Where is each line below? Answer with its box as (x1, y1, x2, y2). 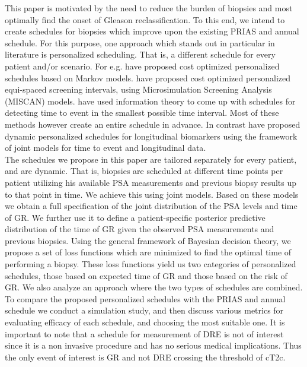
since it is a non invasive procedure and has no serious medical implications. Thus (5, 339, 302, 352)
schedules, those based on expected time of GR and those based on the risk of (5, 269, 287, 281)
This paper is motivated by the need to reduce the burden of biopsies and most (5, 2, 293, 14)
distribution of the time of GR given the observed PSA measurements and (5, 223, 274, 235)
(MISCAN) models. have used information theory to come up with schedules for (5, 94, 296, 107)
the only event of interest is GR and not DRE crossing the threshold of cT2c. (5, 350, 286, 363)
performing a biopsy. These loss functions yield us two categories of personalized (5, 258, 296, 270)
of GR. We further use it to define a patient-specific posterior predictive (5, 211, 266, 223)
